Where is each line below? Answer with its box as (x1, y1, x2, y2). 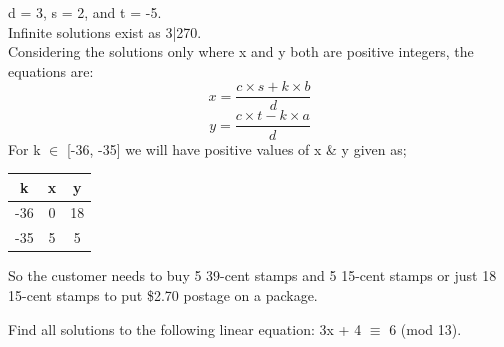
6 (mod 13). (389, 318, 462, 339)
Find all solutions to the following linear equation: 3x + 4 (8, 318, 362, 339)
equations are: (8, 60, 94, 81)
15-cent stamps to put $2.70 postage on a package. (8, 284, 318, 305)
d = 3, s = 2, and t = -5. (8, 2, 162, 22)
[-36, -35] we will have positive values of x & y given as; (66, 138, 407, 159)
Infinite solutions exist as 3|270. (8, 21, 202, 42)
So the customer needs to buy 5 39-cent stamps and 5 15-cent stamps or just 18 (8, 265, 497, 286)
